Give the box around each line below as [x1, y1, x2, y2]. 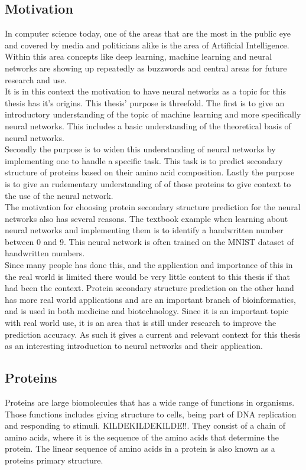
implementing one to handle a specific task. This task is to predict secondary [5, 154, 283, 167]
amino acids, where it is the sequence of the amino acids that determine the [5, 430, 279, 443]
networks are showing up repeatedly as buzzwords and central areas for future [5, 61, 287, 74]
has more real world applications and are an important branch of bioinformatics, [5, 293, 296, 305]
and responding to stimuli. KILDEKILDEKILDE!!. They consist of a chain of [5, 419, 286, 432]
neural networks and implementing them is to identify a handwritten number [5, 224, 284, 236]
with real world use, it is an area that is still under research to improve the [5, 316, 276, 329]
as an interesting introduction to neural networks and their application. [5, 340, 263, 352]
